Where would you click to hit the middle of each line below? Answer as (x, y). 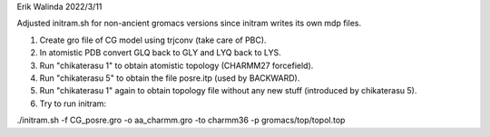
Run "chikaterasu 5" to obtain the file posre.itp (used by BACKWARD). (170, 78)
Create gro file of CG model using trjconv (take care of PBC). (153, 40)
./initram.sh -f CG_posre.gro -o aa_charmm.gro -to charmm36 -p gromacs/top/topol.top (181, 120)
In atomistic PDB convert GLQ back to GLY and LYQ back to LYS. (160, 53)
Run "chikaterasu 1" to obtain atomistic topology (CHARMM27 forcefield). (176, 65)
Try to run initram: (73, 103)
